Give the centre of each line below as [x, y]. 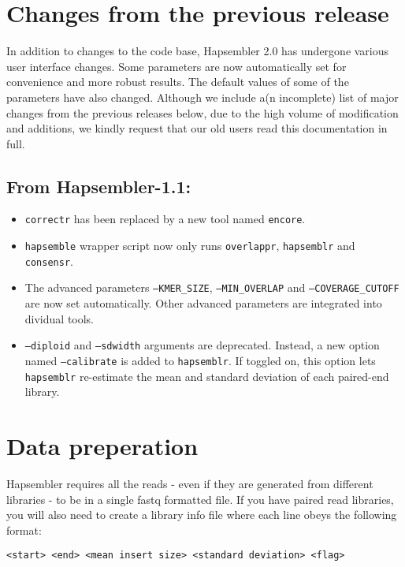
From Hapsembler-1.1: [99, 186]
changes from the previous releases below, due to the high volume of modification [202, 112]
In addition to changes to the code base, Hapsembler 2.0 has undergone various [198, 51]
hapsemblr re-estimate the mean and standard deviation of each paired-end [207, 376]
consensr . [49, 261]
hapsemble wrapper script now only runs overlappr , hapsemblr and [190, 246]
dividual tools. [59, 318]
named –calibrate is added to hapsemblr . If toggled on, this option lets [200, 360]
